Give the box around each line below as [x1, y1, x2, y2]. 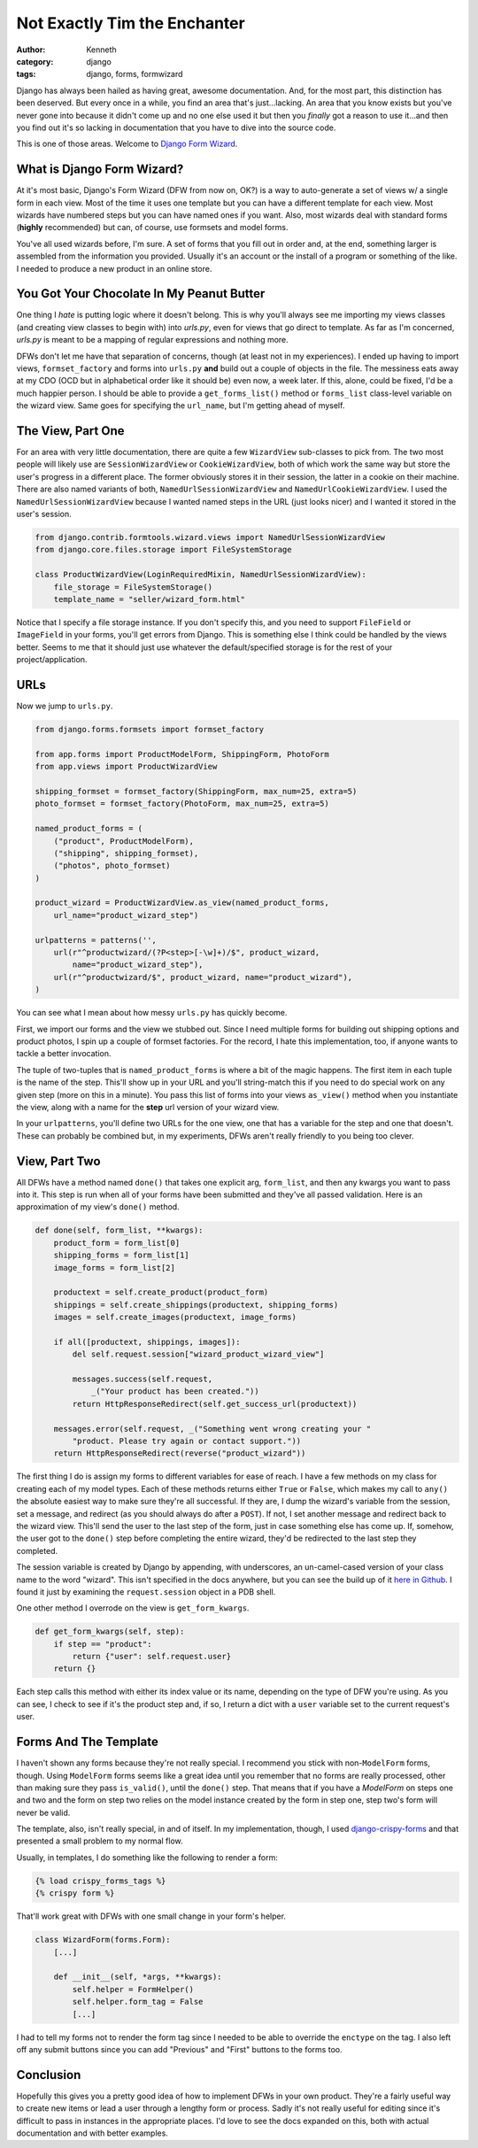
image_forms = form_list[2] [53, 1263, 176, 1272]
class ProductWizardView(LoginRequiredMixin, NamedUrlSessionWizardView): [35, 569, 367, 580]
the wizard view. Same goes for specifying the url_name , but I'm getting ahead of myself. [16, 400, 345, 411]
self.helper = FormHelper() [72, 1984, 195, 1994]
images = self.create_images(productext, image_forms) [53, 1312, 297, 1323]
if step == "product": [53, 1639, 152, 1649]
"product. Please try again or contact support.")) [72, 1436, 302, 1447]
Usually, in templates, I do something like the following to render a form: [16, 1851, 279, 1863]
